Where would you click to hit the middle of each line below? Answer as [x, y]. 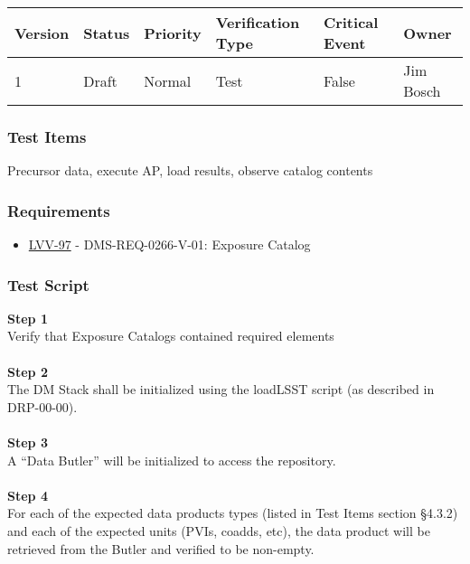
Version [42, 33]
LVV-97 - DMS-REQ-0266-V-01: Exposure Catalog [169, 244]
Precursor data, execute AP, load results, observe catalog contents [190, 170]
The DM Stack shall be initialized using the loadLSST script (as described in [221, 389]
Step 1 [28, 318]
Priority [173, 33]
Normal [168, 80]
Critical [351, 22]
